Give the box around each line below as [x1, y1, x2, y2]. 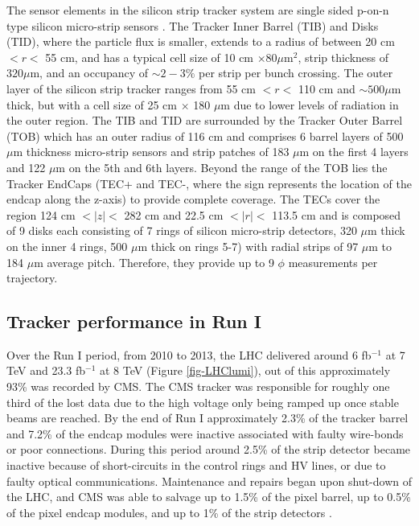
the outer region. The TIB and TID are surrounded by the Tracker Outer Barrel [6, 112, 403, 129]
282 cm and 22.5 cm [124, 206, 224, 223]
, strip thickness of [298, 48, 389, 65]
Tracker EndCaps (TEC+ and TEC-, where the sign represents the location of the [6, 175, 412, 191]
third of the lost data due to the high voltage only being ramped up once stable [6, 393, 399, 410]
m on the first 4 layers [299, 143, 409, 160]
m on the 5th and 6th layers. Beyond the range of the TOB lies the [55, 158, 388, 175]
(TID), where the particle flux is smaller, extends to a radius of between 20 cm [6, 33, 395, 50]
